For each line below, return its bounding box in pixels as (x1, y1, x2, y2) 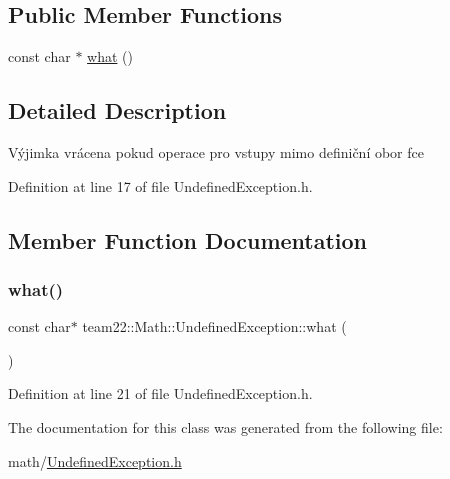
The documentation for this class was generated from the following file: (8, 416, 443, 437)
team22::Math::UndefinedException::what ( (82, 316, 347, 337)
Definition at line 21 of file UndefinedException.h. (8, 383, 313, 404)
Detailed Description (8, 95, 227, 126)
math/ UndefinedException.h (8, 450, 182, 471)
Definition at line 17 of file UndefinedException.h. (8, 175, 313, 196)
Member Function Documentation (8, 224, 368, 255)
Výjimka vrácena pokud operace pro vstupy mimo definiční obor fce (8, 142, 424, 162)
